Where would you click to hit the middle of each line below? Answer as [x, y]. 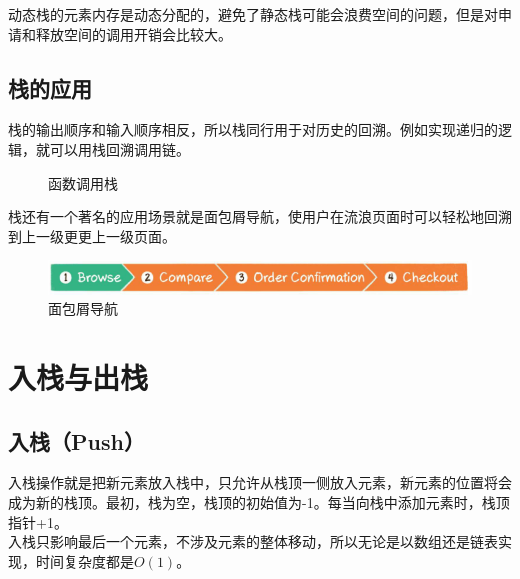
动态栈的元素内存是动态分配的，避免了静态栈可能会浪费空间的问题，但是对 [253, 14]
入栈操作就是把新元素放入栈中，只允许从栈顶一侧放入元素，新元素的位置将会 [260, 482]
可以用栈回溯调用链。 [119, 148]
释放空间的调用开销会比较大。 [133, 33]
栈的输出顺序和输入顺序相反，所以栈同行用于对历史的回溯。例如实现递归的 [253, 129]
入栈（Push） [76, 440]
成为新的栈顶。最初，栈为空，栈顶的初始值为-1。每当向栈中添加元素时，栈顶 [259, 502]
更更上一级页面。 [119, 235]
